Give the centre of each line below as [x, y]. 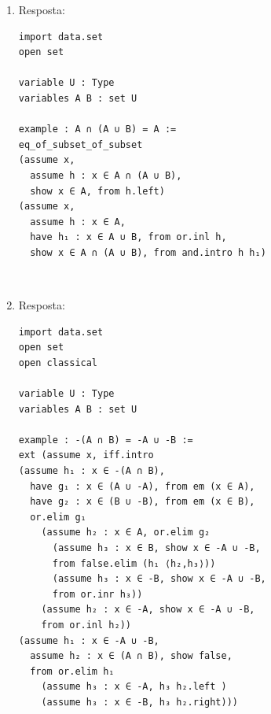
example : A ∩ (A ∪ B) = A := [97, 129]
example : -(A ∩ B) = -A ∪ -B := [106, 440]
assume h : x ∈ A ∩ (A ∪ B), [106, 175]
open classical [58, 363]
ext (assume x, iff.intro [86, 455]
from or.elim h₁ [72, 671]
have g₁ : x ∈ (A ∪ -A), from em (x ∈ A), [143, 486]
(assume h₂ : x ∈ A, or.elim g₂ [126, 533]
